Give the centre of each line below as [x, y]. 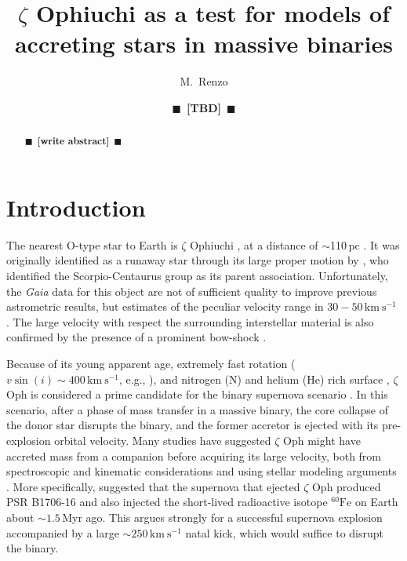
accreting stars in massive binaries [204, 44]
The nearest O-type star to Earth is [92, 244]
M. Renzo [204, 81]
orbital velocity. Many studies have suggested [163, 441]
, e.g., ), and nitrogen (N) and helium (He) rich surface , [254, 379]
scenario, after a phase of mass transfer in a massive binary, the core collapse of [197, 409]
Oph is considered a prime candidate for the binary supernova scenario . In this [197, 394]
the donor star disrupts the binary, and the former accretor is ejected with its [193, 425]
